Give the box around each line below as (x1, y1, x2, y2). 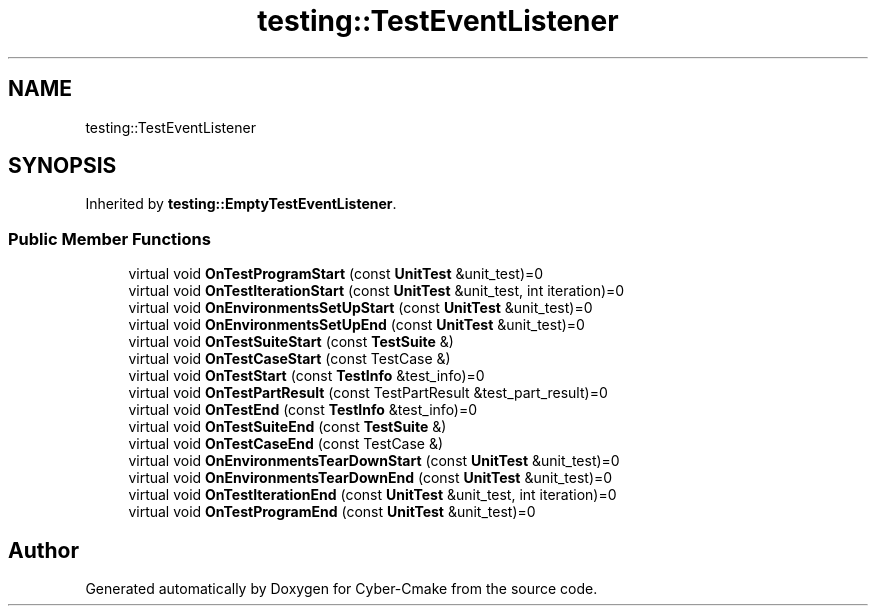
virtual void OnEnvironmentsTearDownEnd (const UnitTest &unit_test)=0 (128, 469, 613, 487)
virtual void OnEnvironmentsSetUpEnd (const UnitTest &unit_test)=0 (128, 316, 585, 334)
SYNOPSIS (8, 153, 117, 179)
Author (8, 537, 79, 563)
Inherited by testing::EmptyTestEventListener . (85, 195, 397, 213)
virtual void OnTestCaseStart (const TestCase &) (128, 350, 451, 368)
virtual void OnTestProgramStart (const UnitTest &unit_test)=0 (128, 265, 544, 283)
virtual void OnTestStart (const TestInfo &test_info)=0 (128, 367, 485, 385)
